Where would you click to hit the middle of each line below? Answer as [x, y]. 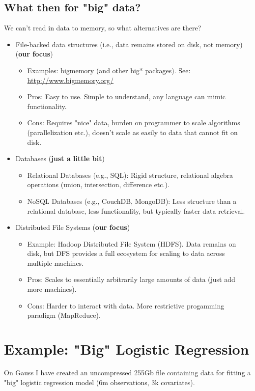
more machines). [52, 289]
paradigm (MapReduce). [64, 315]
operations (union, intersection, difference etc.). [98, 184]
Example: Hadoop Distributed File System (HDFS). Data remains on [132, 243]
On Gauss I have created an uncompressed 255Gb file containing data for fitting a [127, 372]
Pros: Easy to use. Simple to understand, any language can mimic [126, 97]
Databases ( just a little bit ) [60, 158]
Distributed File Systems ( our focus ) [73, 227]
